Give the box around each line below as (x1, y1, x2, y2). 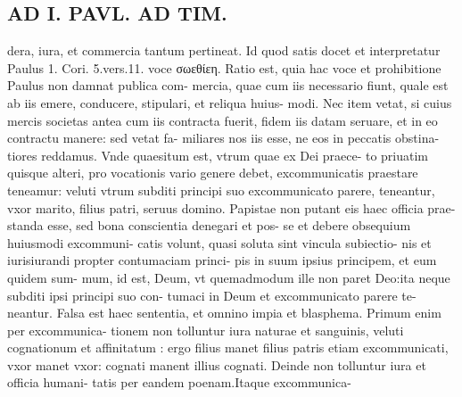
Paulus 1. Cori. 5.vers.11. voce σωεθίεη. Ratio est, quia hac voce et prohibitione (7, 58, 441, 77)
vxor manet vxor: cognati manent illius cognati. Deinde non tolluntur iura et (7, 355, 426, 374)
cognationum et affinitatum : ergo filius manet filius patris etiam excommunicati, (7, 338, 449, 357)
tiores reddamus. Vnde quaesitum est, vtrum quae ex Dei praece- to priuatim (7, 145, 429, 164)
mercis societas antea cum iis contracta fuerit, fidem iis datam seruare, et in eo (7, 111, 438, 129)
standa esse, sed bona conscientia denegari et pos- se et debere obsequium (7, 216, 411, 235)
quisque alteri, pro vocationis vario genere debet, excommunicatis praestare (7, 163, 418, 182)
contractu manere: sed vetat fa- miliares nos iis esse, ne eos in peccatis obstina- (7, 128, 440, 147)
